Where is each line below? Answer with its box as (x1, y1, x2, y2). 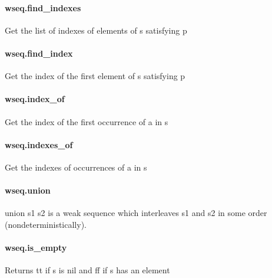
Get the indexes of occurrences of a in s (5, 161, 147, 173)
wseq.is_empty (5, 241, 67, 254)
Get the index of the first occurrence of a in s (5, 115, 168, 127)
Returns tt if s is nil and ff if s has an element (5, 264, 170, 276)
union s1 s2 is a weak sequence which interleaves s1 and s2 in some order (5, 207, 267, 219)
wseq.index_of (5, 93, 65, 105)
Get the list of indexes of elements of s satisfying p (5, 24, 187, 36)
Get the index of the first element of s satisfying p (5, 70, 185, 82)
